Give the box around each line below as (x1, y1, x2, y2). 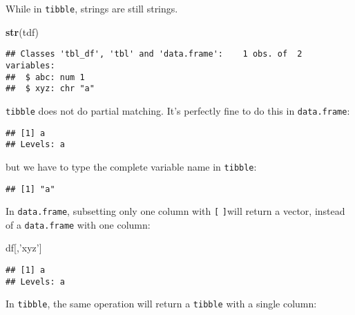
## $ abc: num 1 (6, 72, 85, 82)
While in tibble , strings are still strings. (6, 1, 178, 15)
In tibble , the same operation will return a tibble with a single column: (6, 296, 317, 311)
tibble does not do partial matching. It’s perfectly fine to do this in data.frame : (6, 103, 350, 117)
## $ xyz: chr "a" (6, 84, 95, 94)
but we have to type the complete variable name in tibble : (6, 159, 257, 173)
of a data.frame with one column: (6, 217, 151, 231)
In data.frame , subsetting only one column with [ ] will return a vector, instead (6, 204, 345, 218)
